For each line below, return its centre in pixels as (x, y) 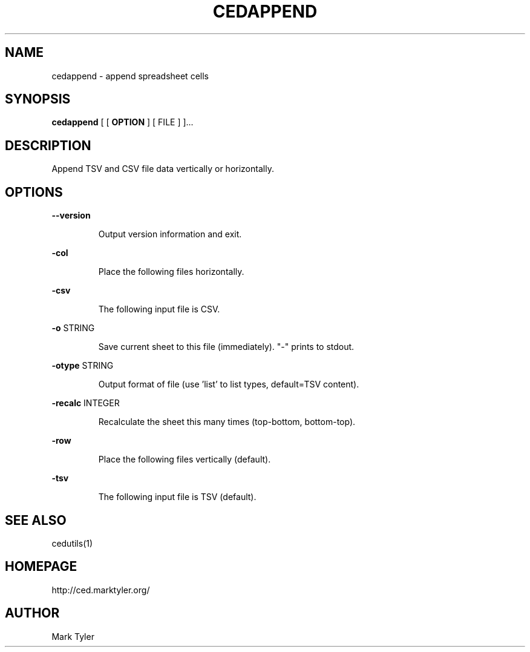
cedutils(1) (72, 543)
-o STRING (73, 328)
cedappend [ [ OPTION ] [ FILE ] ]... (123, 122)
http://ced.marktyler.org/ (101, 590)
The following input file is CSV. (159, 309)
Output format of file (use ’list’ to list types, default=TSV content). (229, 384)
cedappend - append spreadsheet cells (130, 76)
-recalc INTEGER (86, 403)
